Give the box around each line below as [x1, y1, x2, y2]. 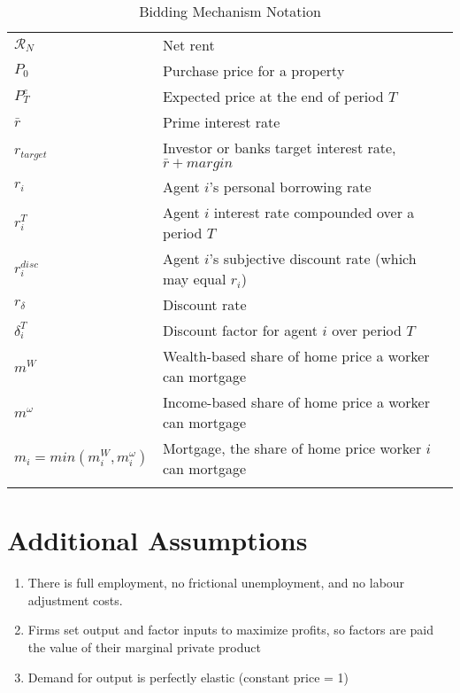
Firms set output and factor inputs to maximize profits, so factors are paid [27, 620, 433, 639]
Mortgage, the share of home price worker [162, 438, 422, 458]
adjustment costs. [27, 590, 123, 609]
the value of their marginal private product [27, 637, 261, 656]
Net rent [162, 35, 215, 55]
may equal [162, 269, 226, 289]
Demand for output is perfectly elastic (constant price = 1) [27, 667, 349, 686]
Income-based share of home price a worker [162, 392, 430, 412]
